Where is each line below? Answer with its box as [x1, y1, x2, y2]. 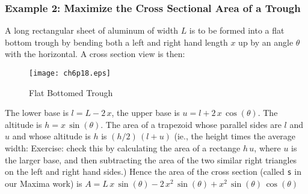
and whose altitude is [12, 130, 91, 142]
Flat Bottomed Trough [29, 86, 113, 99]
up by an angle [238, 35, 294, 48]
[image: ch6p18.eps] [29, 69, 111, 77]
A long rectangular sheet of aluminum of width [5, 24, 178, 37]
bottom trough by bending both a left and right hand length [5, 35, 228, 48]
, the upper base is [111, 106, 180, 119]
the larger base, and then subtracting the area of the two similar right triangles [5, 153, 297, 166]
